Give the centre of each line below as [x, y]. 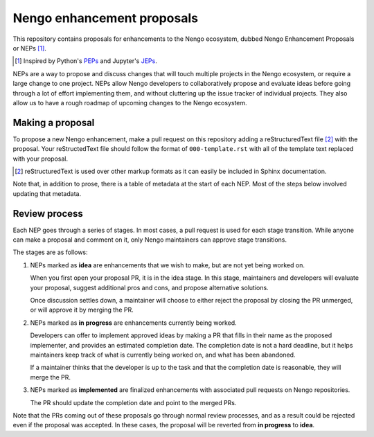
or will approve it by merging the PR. [82, 310]
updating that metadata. [47, 193]
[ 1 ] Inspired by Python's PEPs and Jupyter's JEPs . [86, 61]
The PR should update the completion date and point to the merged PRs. [133, 402]
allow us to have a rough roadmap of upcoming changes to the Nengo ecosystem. [130, 102]
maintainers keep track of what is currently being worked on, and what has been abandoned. [163, 355]
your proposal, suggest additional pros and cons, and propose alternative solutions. [150, 287]
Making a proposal [54, 122]
